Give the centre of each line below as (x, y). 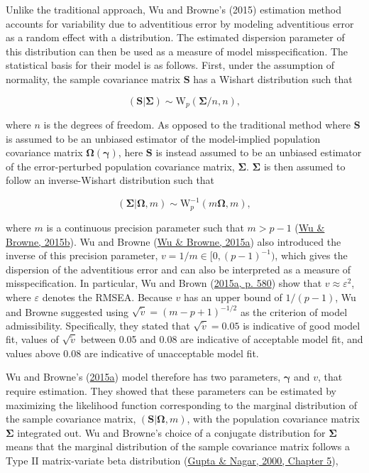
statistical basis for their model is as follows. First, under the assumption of (170, 65)
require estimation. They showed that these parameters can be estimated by (171, 390)
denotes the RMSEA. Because (107, 297)
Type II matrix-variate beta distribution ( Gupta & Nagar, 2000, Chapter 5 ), (172, 460)
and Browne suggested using (67, 311)
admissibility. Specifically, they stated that (98, 325)
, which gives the (311, 255)
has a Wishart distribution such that (273, 78)
